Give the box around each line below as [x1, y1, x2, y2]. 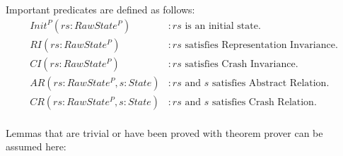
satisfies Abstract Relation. [211, 78, 330, 88]
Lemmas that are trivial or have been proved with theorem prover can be [6, 125, 323, 140]
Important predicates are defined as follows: [6, 2, 195, 16]
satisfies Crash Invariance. [185, 59, 298, 69]
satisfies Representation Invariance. [185, 40, 338, 50]
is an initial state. [185, 20, 261, 31]
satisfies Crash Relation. [211, 97, 317, 107]
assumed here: [6, 139, 66, 154]
